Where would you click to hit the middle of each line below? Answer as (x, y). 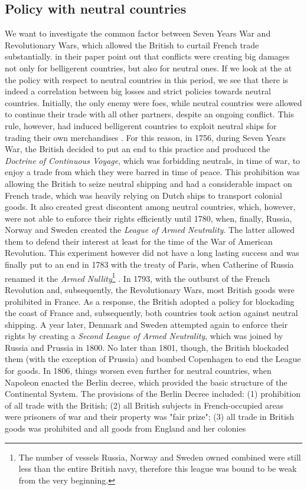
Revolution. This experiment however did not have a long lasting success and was (152, 253)
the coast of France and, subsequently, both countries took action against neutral (151, 313)
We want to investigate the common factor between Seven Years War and (138, 33)
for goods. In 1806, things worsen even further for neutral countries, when (138, 371)
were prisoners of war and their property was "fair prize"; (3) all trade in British (150, 417)
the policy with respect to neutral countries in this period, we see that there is (147, 79)
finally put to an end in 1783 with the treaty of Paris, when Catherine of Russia (149, 264)
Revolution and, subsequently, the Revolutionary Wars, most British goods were (150, 289)
